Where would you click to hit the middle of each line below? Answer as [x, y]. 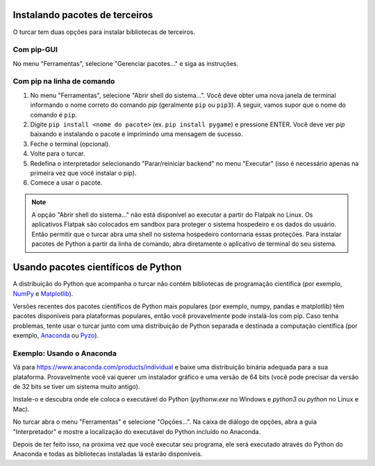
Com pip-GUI [35, 50]
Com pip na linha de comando [64, 81]
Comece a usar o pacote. [66, 183]
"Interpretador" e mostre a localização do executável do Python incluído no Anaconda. [137, 431]
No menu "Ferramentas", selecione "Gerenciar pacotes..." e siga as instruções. [126, 63]
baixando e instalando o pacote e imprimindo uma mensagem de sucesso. [136, 134]
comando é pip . [54, 115]
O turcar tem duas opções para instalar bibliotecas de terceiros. [104, 32]
